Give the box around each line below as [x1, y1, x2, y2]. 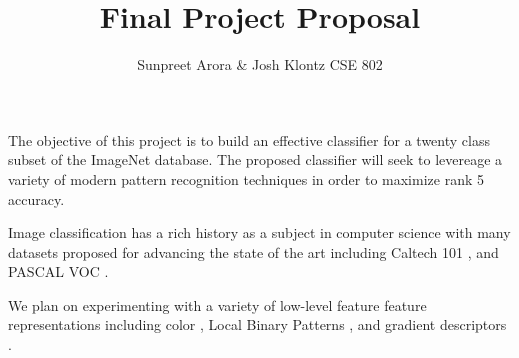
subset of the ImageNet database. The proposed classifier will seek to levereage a [8, 149, 503, 170]
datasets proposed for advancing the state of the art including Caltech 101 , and [8, 241, 499, 262]
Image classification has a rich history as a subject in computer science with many [8, 222, 511, 243]
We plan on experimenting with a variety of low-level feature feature [8, 294, 427, 315]
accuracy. [8, 188, 65, 209]
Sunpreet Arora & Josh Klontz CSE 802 [137, 54, 383, 75]
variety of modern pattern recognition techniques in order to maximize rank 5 [8, 168, 484, 189]
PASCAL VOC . [8, 261, 109, 282]
